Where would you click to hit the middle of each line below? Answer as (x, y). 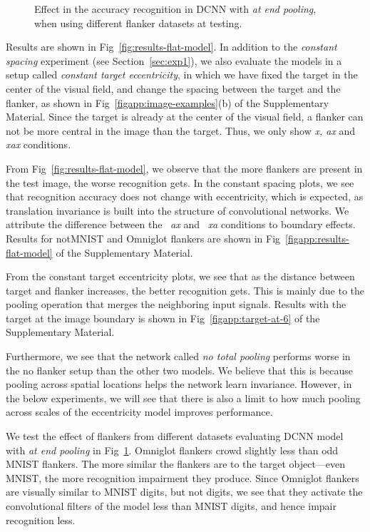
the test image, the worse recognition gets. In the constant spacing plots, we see (180, 182)
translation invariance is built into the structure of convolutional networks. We (178, 210)
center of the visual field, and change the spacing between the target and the (173, 88)
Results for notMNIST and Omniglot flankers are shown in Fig (143, 238)
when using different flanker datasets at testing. (138, 22)
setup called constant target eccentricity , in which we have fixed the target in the (182, 75)
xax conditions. (38, 144)
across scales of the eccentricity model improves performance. (139, 412)
